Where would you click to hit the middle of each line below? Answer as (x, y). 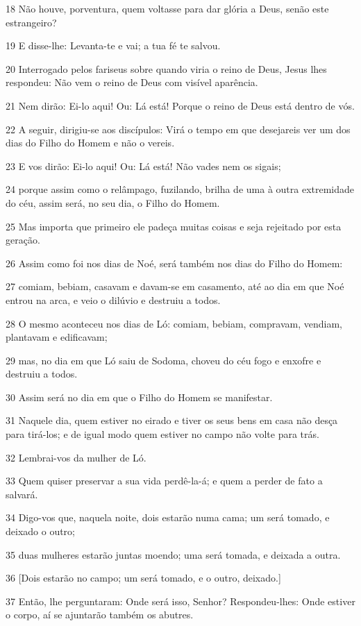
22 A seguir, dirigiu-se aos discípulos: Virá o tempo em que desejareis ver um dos (178, 129)
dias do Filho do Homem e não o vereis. (90, 143)
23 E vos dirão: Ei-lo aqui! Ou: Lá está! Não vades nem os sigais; (143, 166)
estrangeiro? (31, 22)
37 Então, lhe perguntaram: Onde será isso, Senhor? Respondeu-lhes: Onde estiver (180, 601)
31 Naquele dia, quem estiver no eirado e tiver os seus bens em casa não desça (172, 420)
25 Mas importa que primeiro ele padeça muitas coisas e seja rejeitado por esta (174, 226)
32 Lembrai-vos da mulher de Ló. (76, 457)
